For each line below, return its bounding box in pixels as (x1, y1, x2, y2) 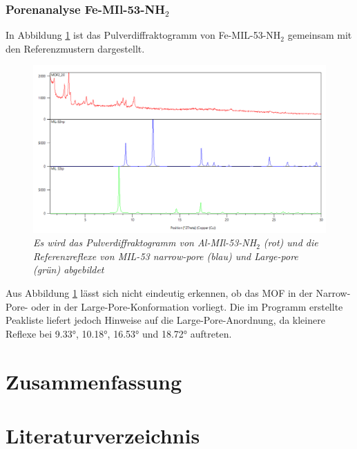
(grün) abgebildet (33, 262, 104, 277)
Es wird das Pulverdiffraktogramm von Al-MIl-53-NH (33, 235, 257, 250)
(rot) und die (263, 235, 318, 250)
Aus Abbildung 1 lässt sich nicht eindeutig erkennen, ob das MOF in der (6, 286, 313, 300)
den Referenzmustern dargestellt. (6, 41, 145, 55)
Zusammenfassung (6, 367, 182, 395)
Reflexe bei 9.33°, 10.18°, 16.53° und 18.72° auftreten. (6, 326, 232, 340)
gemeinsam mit (287, 28, 352, 42)
